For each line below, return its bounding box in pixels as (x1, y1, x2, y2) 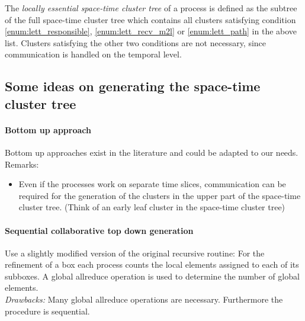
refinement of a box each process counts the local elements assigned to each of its (5, 258, 299, 271)
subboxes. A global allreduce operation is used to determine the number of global (5, 269, 300, 282)
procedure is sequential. (5, 304, 90, 317)
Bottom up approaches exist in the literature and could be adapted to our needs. (5, 146, 298, 158)
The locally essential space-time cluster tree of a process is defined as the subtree (5, 2, 297, 14)
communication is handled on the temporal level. (5, 48, 182, 60)
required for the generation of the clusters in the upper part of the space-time (18, 189, 301, 201)
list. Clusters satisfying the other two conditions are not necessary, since (5, 36, 267, 49)
